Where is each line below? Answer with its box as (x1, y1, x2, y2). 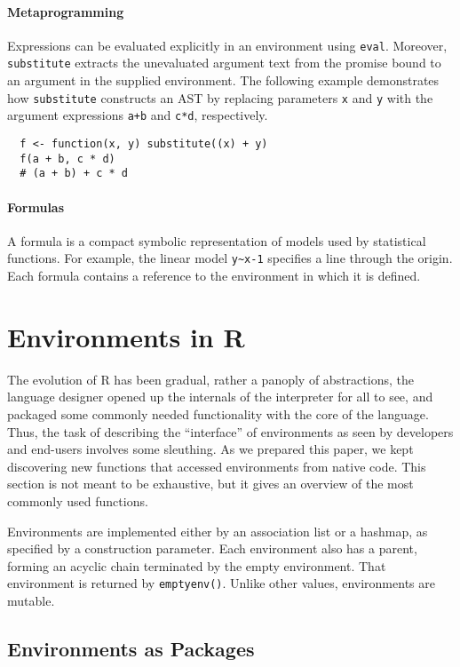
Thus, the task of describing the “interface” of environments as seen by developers (7, 422, 454, 441)
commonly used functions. (7, 491, 148, 510)
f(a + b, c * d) (20, 152, 115, 165)
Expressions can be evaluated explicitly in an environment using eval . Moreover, (7, 36, 448, 54)
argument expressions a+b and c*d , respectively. (7, 106, 268, 124)
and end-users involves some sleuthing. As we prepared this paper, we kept (7, 440, 414, 458)
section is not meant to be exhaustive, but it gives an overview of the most (7, 474, 414, 493)
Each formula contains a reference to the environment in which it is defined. (7, 266, 421, 285)
